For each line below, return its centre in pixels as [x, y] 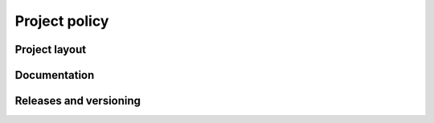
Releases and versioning [78, 101]
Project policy [62, 21]
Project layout [51, 49]
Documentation [55, 75]
